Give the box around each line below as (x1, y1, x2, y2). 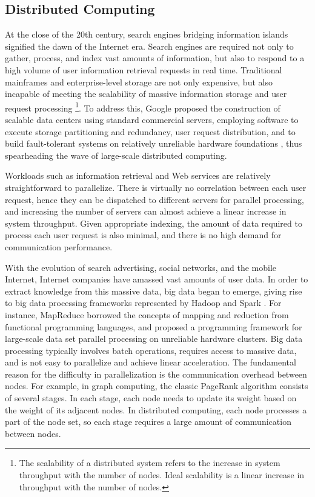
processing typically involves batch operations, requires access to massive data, (5, 344, 297, 356)
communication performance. (5, 240, 113, 253)
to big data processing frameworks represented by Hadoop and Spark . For (5, 296, 282, 309)
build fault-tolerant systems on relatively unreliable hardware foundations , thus (5, 137, 302, 150)
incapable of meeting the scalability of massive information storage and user (5, 87, 287, 100)
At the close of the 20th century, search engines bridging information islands (5, 28, 288, 41)
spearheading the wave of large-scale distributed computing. (5, 148, 227, 161)
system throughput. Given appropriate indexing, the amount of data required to (5, 216, 302, 229)
